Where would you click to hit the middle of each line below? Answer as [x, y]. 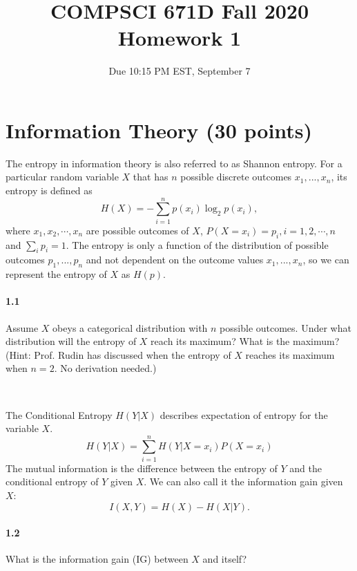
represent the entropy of [56, 274]
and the [306, 468]
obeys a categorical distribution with [130, 327]
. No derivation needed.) [105, 368]
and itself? [225, 559]
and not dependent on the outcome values [175, 260]
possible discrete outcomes [236, 177]
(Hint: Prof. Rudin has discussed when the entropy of [118, 354]
